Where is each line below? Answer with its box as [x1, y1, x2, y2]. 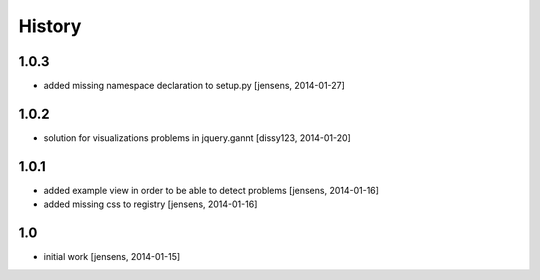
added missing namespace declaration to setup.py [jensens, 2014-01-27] [43, 80, 345, 92]
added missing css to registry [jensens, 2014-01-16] [43, 198, 258, 210]
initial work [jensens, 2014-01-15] [43, 251, 181, 263]
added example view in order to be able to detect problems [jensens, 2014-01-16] [43, 184, 380, 196]
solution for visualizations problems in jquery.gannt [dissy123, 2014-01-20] [43, 131, 352, 144]
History [18, 15, 82, 37]
